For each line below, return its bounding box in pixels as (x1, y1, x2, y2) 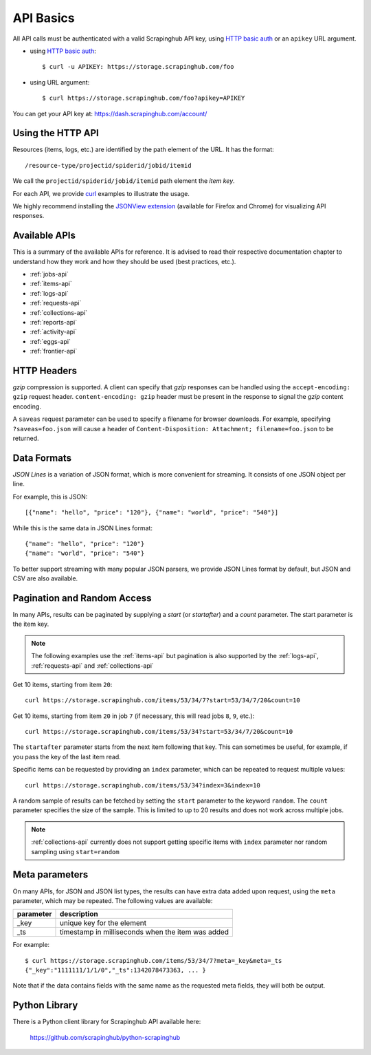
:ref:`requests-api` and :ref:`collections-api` (31, 661, 154, 670)
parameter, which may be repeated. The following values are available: (12, 896, 213, 904)
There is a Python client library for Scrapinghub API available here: (12, 1018, 201, 1026)
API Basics (12, 10, 75, 25)
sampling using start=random (31, 847, 120, 856)
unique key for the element (59, 918, 147, 928)
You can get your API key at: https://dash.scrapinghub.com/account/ (12, 109, 207, 118)
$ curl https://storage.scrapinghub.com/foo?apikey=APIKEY (42, 94, 245, 102)
